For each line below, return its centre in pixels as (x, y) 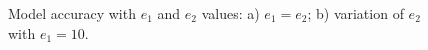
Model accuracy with (72, 13)
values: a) (230, 13)
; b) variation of (355, 13)
